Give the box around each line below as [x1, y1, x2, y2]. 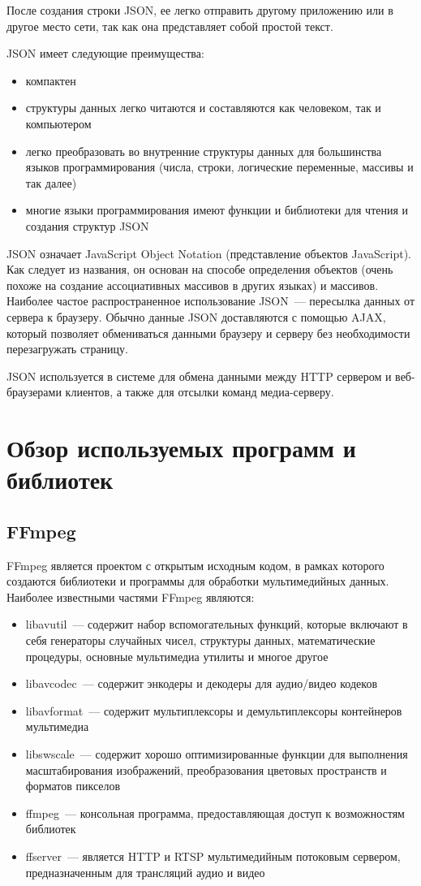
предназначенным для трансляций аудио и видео [25, 863, 265, 880]
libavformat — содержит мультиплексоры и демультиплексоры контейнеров [25, 702, 402, 719]
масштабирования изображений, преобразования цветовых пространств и [25, 761, 387, 778]
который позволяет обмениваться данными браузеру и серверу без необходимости [6, 324, 410, 341]
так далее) [25, 174, 77, 191]
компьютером [25, 115, 92, 132]
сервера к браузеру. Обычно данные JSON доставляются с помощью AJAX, [6, 308, 386, 325]
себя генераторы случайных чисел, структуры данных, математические [25, 632, 376, 649]
